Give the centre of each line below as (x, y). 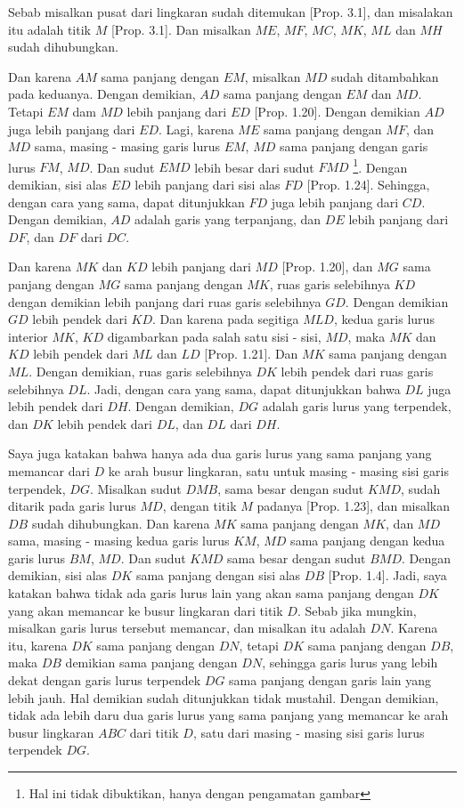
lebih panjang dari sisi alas (208, 184)
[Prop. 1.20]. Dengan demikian (337, 111)
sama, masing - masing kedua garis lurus (119, 541)
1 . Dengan (380, 166)
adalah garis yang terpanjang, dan (228, 219)
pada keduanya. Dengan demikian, (102, 94)
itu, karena (38, 645)
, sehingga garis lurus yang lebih (350, 663)
